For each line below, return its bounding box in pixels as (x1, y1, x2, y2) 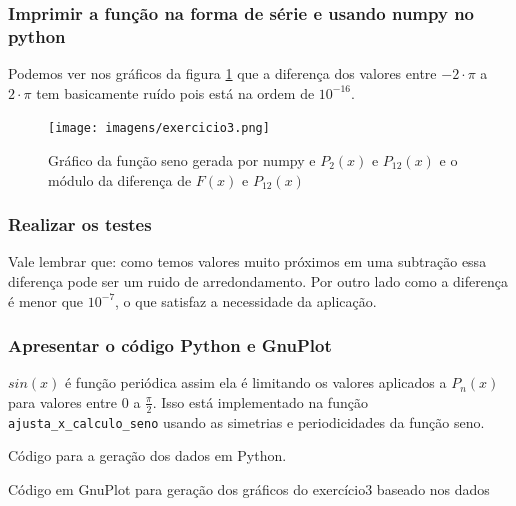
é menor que (8, 290, 84, 311)
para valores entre (8, 391, 118, 412)
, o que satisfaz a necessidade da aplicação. (115, 290, 377, 311)
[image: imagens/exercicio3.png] (48, 121, 270, 136)
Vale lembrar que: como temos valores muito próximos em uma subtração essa (8, 251, 487, 272)
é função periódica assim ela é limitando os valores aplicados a (64, 372, 447, 393)
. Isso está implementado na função (152, 391, 368, 412)
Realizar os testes (8, 212, 152, 237)
